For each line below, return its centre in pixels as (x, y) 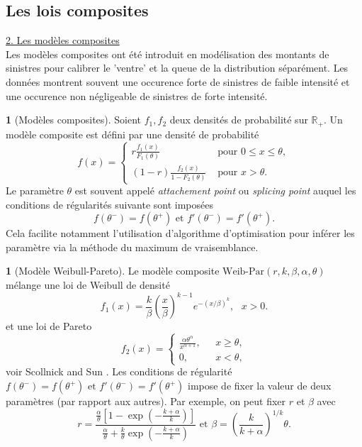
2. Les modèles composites (63, 40)
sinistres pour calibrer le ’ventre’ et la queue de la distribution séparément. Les (177, 68)
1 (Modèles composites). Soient (74, 120)
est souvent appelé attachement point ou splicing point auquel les (215, 191)
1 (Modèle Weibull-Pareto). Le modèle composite (113, 271)
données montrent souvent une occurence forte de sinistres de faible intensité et (178, 81)
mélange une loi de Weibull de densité (88, 285)
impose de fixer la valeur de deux (259, 386)
